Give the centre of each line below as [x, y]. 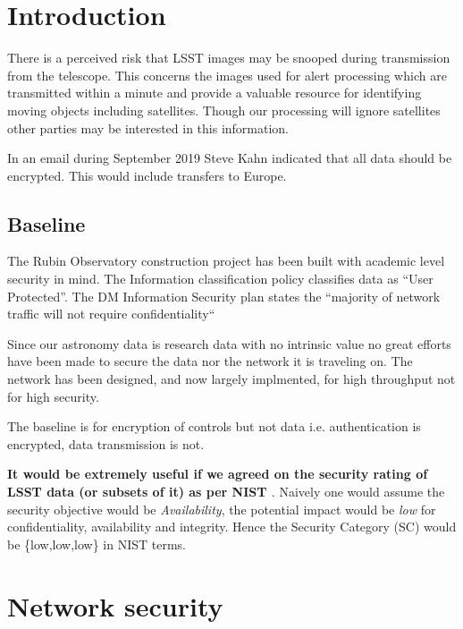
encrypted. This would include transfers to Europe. [147, 175]
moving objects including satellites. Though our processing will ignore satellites [224, 110]
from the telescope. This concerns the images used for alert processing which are [227, 75]
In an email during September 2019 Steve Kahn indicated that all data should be [230, 158]
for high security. [53, 396]
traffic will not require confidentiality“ [111, 314]
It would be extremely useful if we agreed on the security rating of [218, 474]
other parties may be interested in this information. [148, 127]
